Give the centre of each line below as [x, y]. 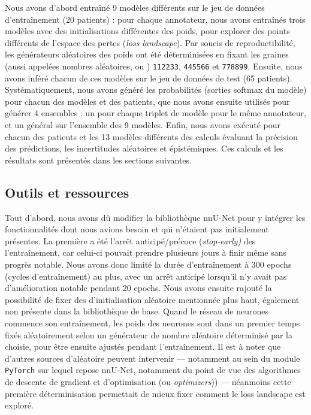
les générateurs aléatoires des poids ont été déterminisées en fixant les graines [147, 54]
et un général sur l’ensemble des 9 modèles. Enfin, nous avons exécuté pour [143, 125]
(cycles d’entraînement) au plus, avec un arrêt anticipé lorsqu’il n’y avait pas [146, 276]
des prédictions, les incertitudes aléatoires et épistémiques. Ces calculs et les [144, 148]
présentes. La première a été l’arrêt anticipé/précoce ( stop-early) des [130, 240]
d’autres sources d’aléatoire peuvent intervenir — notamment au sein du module [153, 358]
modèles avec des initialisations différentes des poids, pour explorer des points [147, 31]
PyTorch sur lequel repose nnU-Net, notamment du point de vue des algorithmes [153, 370]
